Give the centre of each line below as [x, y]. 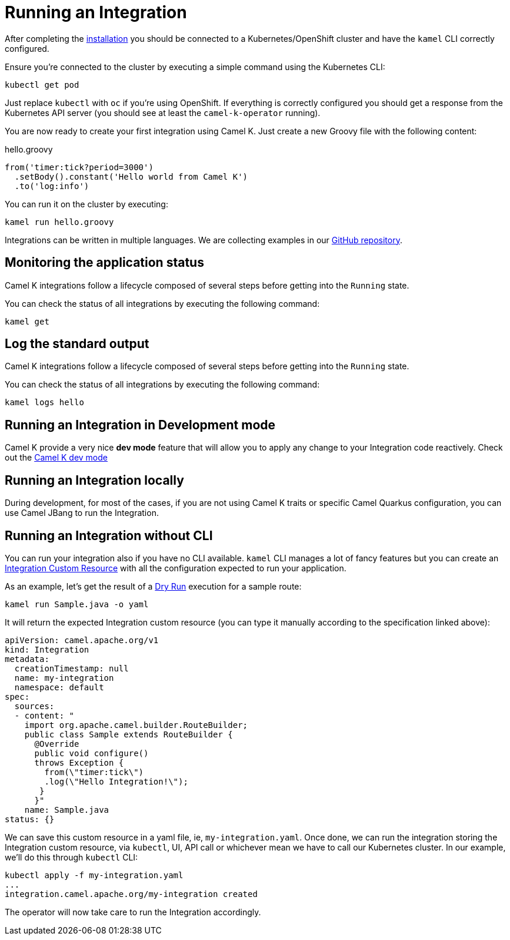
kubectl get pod [42, 85]
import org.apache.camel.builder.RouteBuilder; [136, 725]
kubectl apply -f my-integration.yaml [94, 875]
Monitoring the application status [104, 263]
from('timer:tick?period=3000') [79, 167]
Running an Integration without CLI [109, 535]
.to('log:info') [52, 186]
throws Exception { [79, 762]
